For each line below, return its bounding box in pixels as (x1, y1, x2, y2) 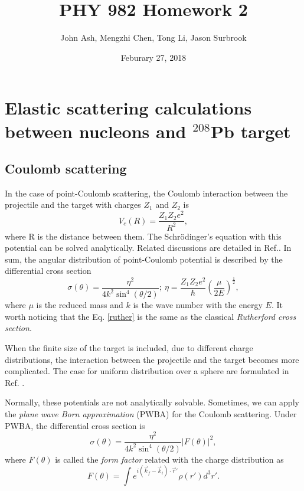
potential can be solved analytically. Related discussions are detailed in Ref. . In (5, 241, 292, 254)
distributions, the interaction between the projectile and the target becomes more (5, 353, 299, 365)
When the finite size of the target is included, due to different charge (5, 342, 253, 354)
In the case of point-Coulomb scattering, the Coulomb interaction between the (5, 186, 288, 199)
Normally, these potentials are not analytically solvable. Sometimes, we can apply (5, 396, 299, 408)
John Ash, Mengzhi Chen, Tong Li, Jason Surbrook (60, 31, 247, 44)
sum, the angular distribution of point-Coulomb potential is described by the (5, 253, 283, 265)
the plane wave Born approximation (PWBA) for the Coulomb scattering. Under (5, 407, 297, 420)
